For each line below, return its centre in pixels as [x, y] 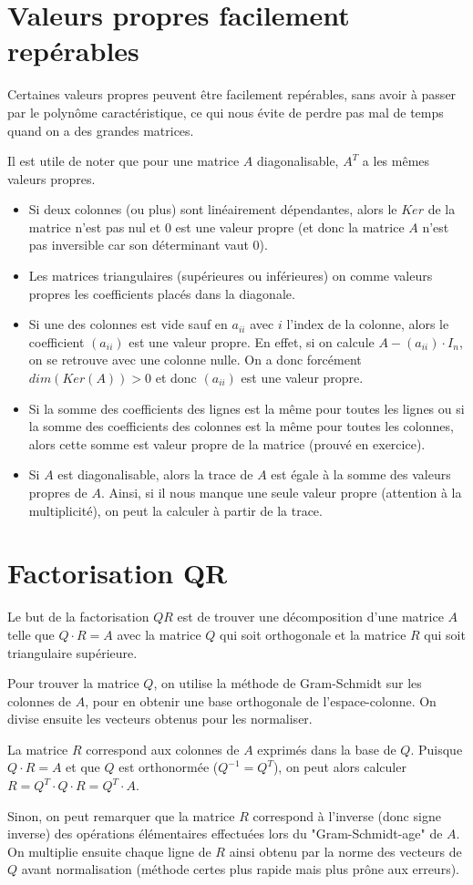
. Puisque [437, 749]
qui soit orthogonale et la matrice [313, 634]
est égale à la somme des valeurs [361, 474]
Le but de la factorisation [78, 617]
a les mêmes [396, 161]
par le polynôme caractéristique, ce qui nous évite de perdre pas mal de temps [226, 112]
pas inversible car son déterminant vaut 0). [148, 245]
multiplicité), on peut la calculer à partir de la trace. [175, 510]
